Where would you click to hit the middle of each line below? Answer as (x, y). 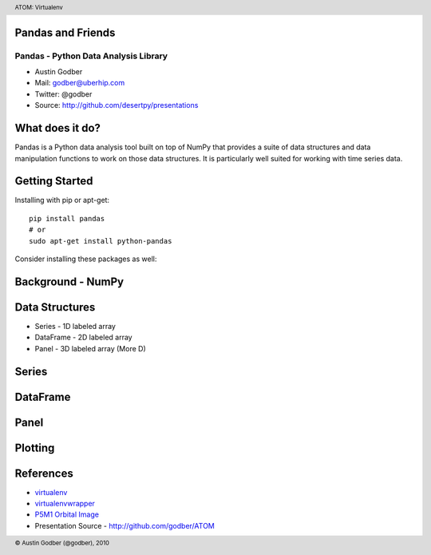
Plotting (35, 448)
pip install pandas (67, 218)
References (44, 473)
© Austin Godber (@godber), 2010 (62, 543)
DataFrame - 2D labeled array (83, 337)
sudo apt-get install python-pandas (101, 241)
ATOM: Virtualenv (39, 7)
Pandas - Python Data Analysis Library (91, 56)
